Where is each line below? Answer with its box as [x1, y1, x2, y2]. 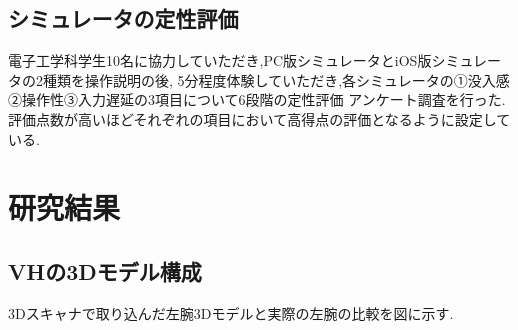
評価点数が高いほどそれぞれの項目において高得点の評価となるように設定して [8, 108, 511, 129]
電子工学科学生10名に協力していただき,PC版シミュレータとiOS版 [8, 50, 432, 71]
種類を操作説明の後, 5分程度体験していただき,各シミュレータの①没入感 [42, 69, 510, 90]
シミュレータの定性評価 [8, 3, 239, 34]
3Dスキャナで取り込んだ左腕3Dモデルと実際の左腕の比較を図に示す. [8, 302, 454, 323]
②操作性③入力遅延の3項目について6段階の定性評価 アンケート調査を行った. [8, 89, 506, 110]
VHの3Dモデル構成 [8, 255, 202, 286]
